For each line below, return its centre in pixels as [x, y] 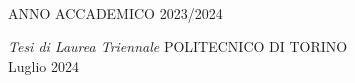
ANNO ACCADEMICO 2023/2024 [115, 12]
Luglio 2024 [43, 65]
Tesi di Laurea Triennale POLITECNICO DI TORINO [178, 46]
